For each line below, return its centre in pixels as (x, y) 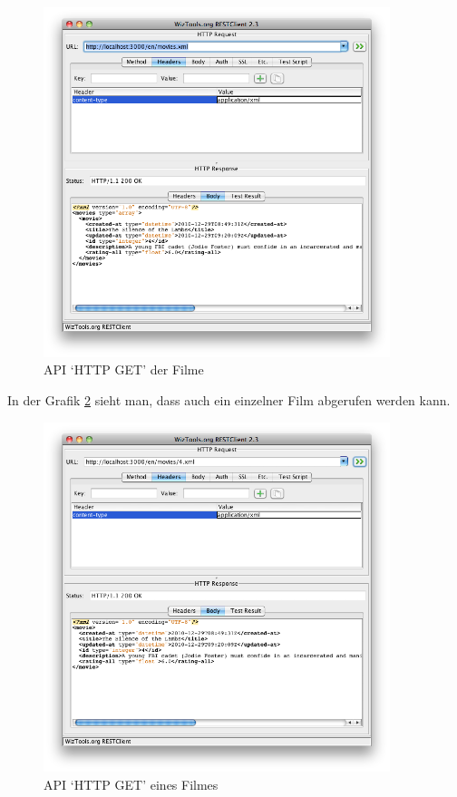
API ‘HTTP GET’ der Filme (124, 369)
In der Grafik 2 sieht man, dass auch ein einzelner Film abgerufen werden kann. (229, 399)
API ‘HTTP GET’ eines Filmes (131, 784)
